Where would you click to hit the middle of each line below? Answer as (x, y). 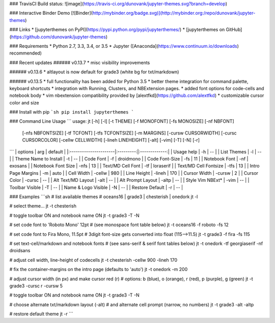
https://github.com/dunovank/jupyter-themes (59, 37)
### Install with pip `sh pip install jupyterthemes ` (72, 112)
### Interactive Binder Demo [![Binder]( (51, 13)
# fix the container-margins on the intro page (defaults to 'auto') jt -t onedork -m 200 (99, 270)
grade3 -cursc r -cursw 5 (36, 286)
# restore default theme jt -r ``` (41, 314)
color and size (24, 102)
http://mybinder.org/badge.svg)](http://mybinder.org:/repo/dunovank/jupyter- (174, 13)
